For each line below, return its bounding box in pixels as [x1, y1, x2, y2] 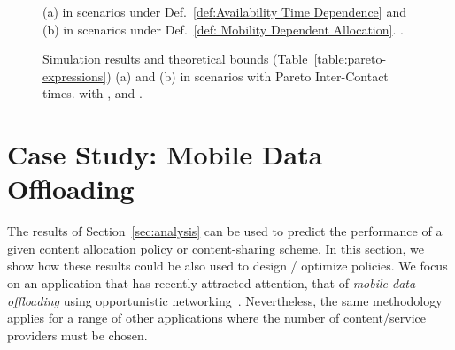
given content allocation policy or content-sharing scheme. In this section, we [7, 239, 424, 257]
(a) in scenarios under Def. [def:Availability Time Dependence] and [42, 3, 406, 20]
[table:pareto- [313, 49, 387, 68]
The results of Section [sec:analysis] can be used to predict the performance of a [7, 222, 443, 240]
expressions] [42, 66, 107, 85]
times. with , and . [42, 84, 143, 103]
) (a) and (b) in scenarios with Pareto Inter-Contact [106, 66, 389, 85]
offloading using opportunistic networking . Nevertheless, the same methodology [7, 291, 443, 309]
